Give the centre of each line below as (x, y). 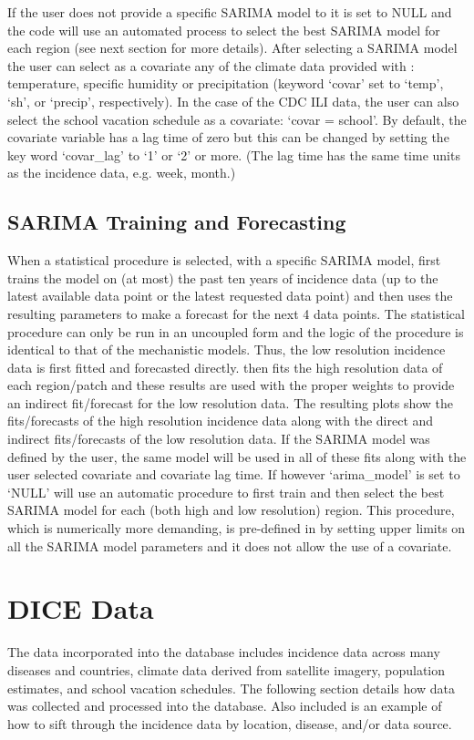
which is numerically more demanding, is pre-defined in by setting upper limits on (237, 528)
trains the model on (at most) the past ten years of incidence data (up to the (223, 277)
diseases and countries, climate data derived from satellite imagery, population (227, 669)
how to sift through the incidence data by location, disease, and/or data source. (230, 723)
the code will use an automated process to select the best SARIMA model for (224, 30)
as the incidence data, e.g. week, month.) (122, 173)
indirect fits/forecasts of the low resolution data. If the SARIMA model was (219, 439)
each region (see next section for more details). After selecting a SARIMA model (232, 48)
